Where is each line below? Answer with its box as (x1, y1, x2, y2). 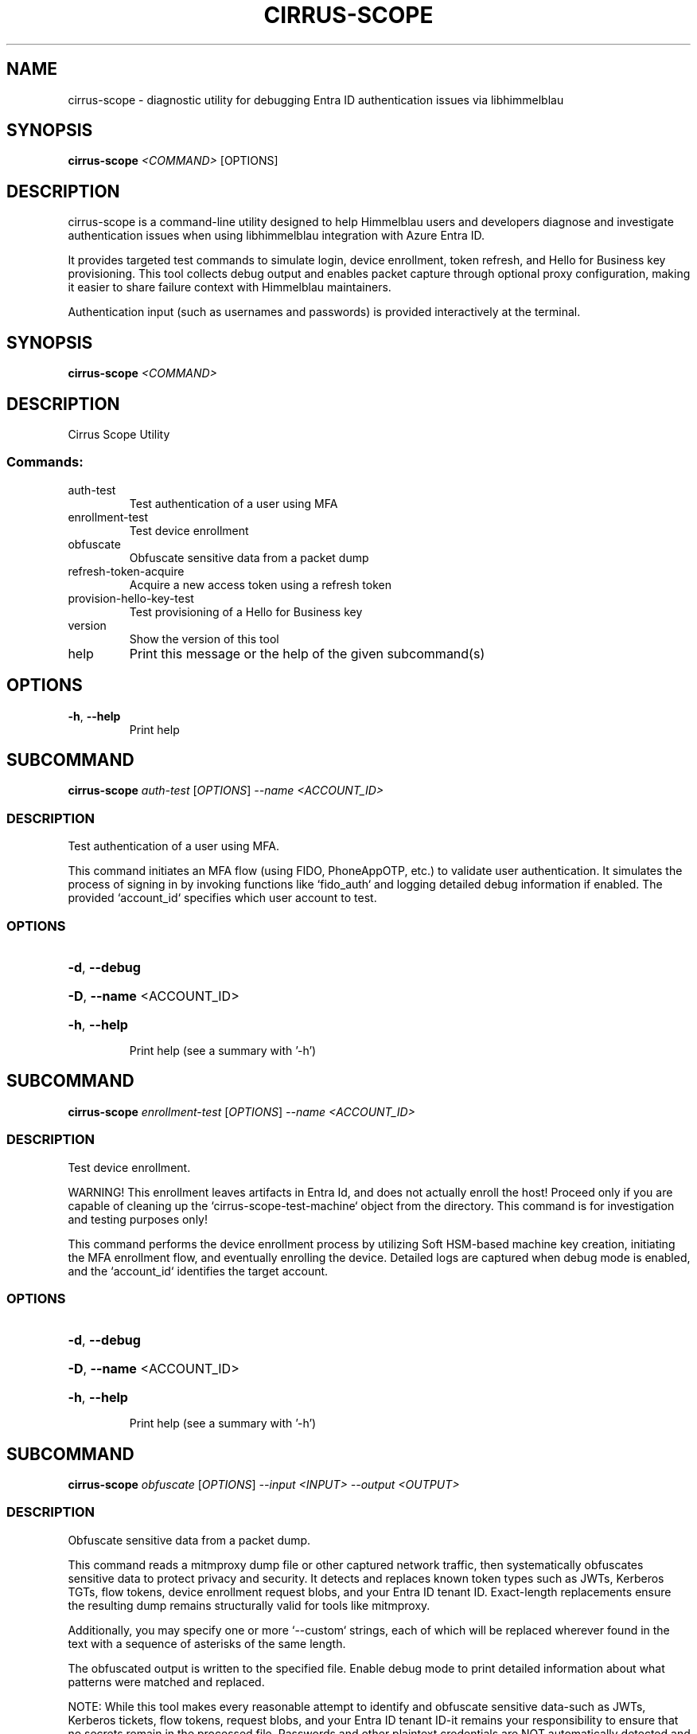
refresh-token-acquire (68, 564, 185, 578)
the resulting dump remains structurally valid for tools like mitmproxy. (68, 1598, 430, 1612)
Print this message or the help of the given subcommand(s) (129, 645, 485, 662)
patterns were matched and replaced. (68, 1674, 265, 1689)
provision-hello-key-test (68, 591, 194, 605)
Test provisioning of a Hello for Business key (129, 604, 363, 619)
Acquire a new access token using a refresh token (129, 577, 392, 592)
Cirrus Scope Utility (68, 427, 170, 441)
